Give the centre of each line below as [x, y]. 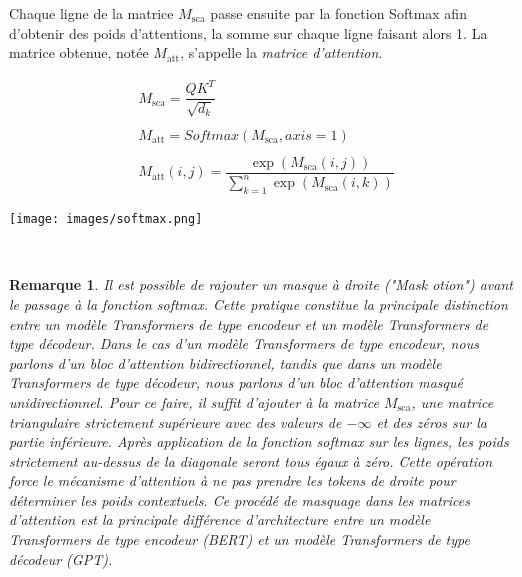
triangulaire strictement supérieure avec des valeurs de [175, 421]
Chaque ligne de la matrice [91, 13]
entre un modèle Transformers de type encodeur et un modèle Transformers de [249, 323]
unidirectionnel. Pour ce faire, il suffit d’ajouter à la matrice [194, 401]
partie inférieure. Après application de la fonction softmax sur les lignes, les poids [259, 441]
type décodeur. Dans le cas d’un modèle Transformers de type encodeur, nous [244, 343]
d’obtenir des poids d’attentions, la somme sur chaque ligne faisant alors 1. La [248, 32]
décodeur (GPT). [61, 558]
